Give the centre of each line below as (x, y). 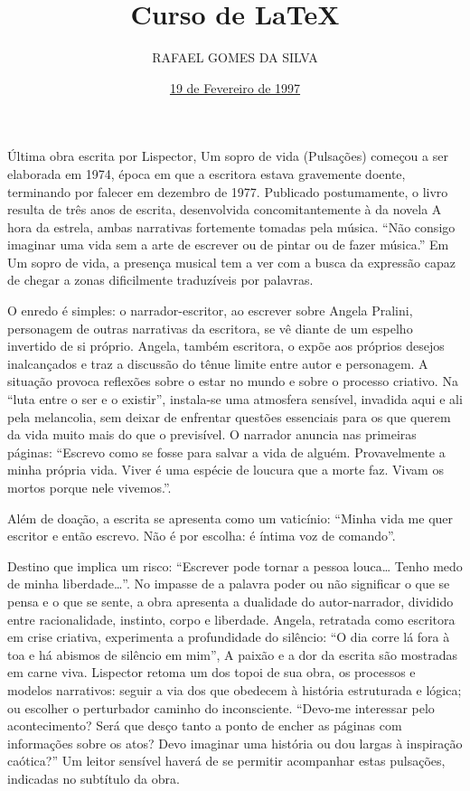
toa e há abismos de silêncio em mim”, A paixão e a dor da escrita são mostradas (232, 654)
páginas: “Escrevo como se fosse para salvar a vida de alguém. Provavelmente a (226, 452)
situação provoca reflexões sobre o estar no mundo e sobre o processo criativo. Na (233, 381)
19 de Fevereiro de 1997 (235, 87)
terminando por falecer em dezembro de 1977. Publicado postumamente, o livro (228, 191)
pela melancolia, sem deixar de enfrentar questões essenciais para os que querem (229, 416)
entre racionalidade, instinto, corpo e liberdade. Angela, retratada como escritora (231, 619)
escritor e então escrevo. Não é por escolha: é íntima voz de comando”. (202, 536)
